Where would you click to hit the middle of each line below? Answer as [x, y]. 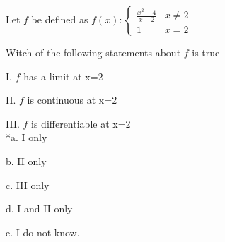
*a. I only [27, 137]
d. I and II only [39, 208]
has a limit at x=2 [63, 76]
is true [206, 52]
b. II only [26, 161]
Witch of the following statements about [93, 52]
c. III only [28, 184]
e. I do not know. [43, 232]
